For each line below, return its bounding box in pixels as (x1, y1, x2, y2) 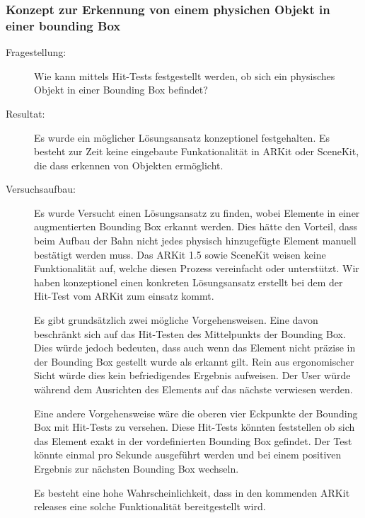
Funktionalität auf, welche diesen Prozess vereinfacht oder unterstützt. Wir (34, 261, 359, 276)
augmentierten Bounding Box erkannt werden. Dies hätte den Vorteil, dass (34, 219, 358, 234)
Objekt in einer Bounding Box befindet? (34, 82, 208, 97)
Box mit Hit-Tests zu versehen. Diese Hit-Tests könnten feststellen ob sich (34, 420, 355, 434)
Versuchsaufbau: (6, 181, 76, 196)
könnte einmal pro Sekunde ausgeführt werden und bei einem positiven (34, 447, 342, 462)
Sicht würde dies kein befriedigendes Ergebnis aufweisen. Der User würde (34, 368, 351, 383)
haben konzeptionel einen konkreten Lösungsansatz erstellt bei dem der (34, 274, 343, 289)
